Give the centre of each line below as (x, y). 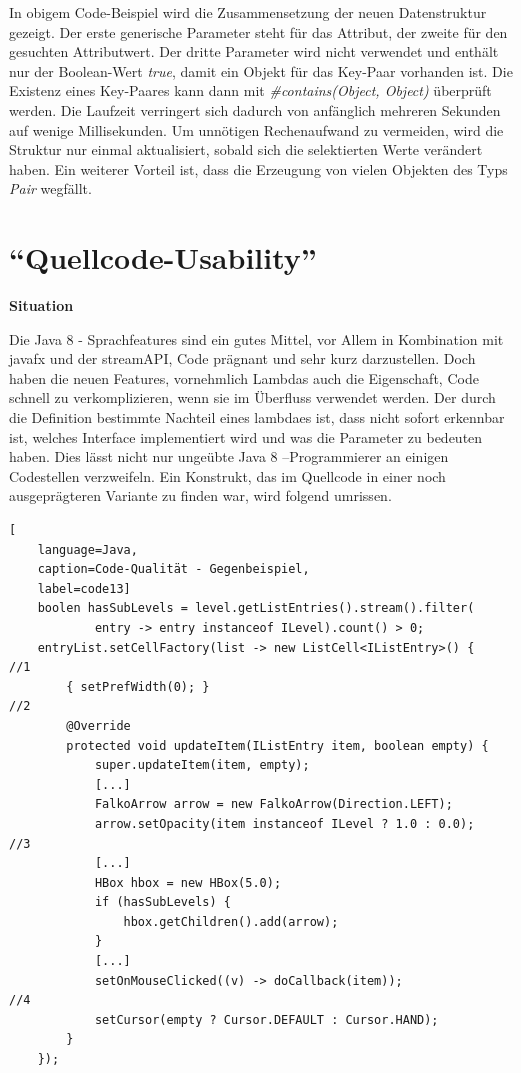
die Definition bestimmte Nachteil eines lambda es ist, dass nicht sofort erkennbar (257, 417)
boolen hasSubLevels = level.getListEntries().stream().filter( (256, 608)
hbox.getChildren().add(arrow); (231, 921)
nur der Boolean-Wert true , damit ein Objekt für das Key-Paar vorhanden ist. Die (261, 70)
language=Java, (87, 549)
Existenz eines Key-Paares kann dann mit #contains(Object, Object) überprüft (250, 90)
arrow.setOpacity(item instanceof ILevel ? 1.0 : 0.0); (284, 823)
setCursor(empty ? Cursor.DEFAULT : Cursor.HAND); (266, 1019)
